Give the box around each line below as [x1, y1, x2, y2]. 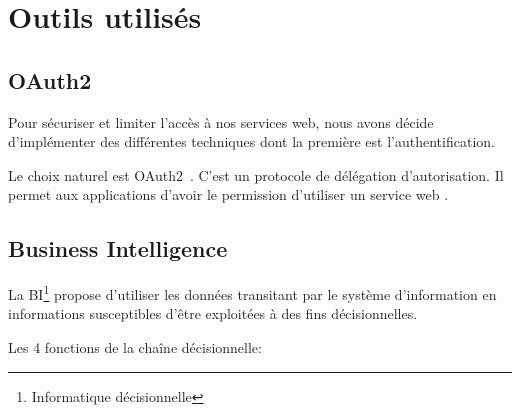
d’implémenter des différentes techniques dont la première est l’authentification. [8, 131, 495, 152]
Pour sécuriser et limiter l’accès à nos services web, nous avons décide [8, 111, 434, 132]
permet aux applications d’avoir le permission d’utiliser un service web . [8, 184, 449, 205]
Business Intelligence [8, 233, 228, 264]
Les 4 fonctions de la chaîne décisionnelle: [8, 337, 262, 357]
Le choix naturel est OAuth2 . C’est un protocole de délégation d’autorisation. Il [8, 164, 504, 185]
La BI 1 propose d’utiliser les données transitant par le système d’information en [8, 281, 497, 304]
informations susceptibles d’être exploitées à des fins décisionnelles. [8, 303, 418, 324]
